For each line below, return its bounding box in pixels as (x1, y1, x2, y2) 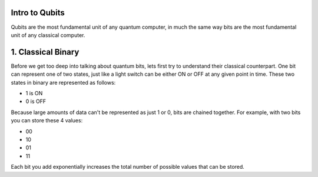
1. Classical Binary (11, 47, 79, 57)
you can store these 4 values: (11, 117, 83, 124)
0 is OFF (25, 98, 47, 105)
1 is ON (25, 89, 43, 96)
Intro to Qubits (11, 8, 65, 18)
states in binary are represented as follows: (11, 79, 116, 86)
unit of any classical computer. (11, 31, 85, 38)
